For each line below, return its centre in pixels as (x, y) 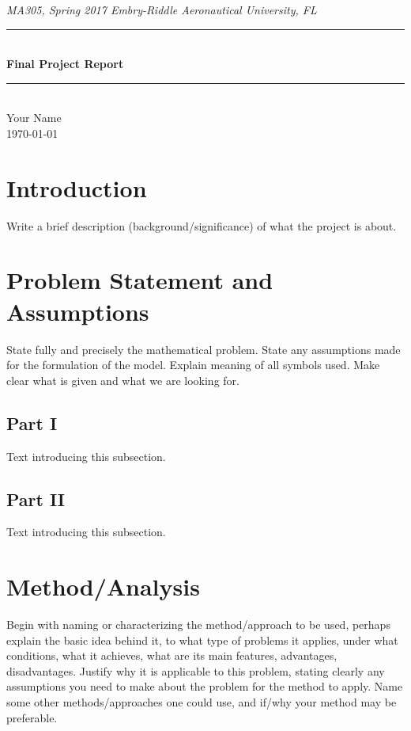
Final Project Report (65, 64)
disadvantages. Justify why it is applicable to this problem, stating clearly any (196, 670)
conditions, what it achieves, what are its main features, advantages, (172, 655)
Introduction (77, 187)
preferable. (32, 717)
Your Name (34, 118)
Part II (36, 499)
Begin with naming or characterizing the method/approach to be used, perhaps (198, 624)
